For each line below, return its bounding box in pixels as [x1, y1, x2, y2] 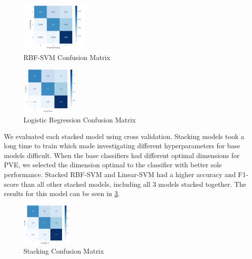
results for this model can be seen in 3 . [4, 188, 120, 199]
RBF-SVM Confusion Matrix [23, 52, 110, 62]
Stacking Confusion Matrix [23, 245, 104, 256]
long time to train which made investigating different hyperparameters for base [4, 140, 240, 151]
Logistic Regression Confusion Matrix [23, 114, 136, 124]
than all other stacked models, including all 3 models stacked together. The [21, 179, 246, 189]
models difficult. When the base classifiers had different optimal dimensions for [4, 150, 240, 160]
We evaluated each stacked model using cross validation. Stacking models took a [4, 131, 244, 141]
